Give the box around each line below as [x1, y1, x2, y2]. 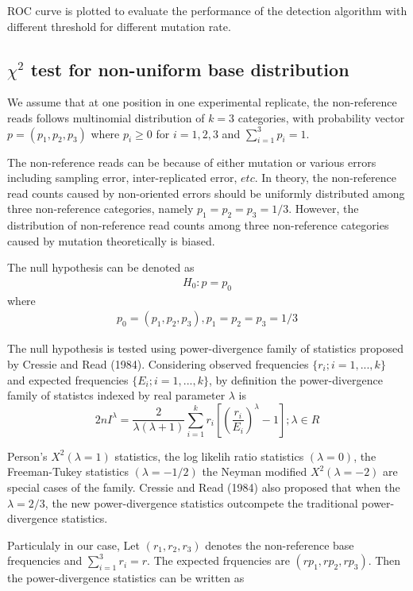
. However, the [288, 200, 359, 217]
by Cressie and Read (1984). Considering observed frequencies [7, 355, 309, 372]
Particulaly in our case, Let [7, 536, 140, 553]
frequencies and [7, 552, 83, 569]
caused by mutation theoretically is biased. [7, 232, 215, 249]
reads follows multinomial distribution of [7, 109, 205, 126]
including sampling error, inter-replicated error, [7, 169, 237, 186]
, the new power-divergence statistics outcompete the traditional [44, 494, 358, 511]
